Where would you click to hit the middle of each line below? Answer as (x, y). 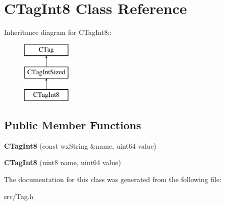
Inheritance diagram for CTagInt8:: (58, 32)
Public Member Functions (72, 125)
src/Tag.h (19, 196)
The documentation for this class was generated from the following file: (113, 179)
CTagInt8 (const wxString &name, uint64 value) (80, 145)
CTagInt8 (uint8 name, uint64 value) (62, 162)
